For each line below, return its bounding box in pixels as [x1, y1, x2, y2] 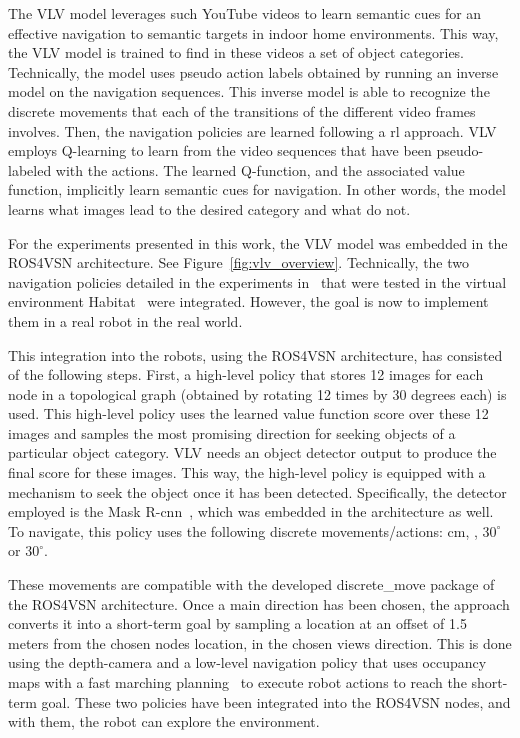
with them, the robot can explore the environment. [8, 711, 320, 732]
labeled [8, 159, 52, 180]
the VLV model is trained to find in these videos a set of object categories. [8, 42, 465, 63]
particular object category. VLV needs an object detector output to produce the [8, 442, 497, 463]
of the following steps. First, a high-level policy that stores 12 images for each [8, 364, 484, 385]
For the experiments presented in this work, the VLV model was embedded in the [8, 232, 508, 253]
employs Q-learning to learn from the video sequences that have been [8, 140, 432, 161]
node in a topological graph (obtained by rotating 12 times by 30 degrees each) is [8, 383, 507, 404]
